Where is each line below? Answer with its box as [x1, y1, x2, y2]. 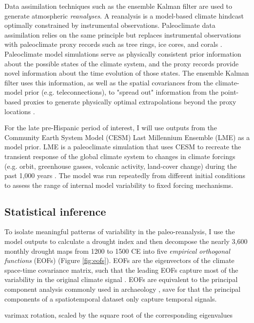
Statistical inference [4, 203, 106, 219]
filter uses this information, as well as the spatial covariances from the [4, 77, 214, 87]
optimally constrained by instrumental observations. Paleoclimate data [4, 20, 215, 30]
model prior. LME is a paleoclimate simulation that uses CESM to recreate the [4, 141, 241, 152]
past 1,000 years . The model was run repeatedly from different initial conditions [4, 170, 246, 181]
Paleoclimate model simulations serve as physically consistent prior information [4, 48, 241, 59]
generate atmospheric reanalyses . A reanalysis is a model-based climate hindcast [4, 10, 244, 20]
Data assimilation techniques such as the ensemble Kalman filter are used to [4, 1, 233, 11]
